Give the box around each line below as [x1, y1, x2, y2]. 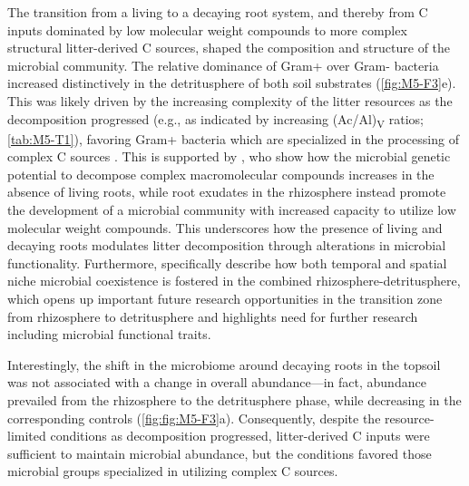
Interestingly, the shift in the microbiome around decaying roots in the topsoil [7, 355, 441, 374]
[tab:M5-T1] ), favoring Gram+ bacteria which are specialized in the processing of [7, 129, 459, 148]
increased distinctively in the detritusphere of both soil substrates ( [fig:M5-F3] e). [7, 73, 456, 92]
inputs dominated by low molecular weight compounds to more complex [7, 20, 407, 39]
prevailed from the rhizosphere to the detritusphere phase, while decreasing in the [7, 391, 462, 409]
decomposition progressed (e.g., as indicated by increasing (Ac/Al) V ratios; [7, 109, 424, 131]
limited [7, 426, 46, 445]
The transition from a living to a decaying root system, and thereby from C [7, 3, 428, 21]
